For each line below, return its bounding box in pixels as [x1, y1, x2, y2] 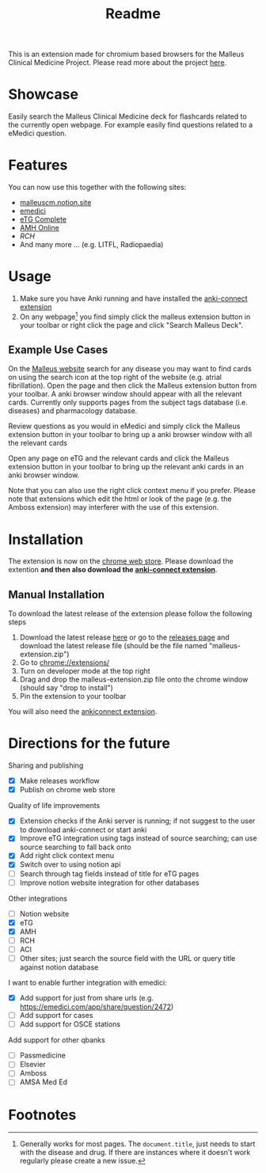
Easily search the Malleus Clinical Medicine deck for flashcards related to [8, 112, 247, 121]
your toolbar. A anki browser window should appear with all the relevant [8, 389, 242, 399]
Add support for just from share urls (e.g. [19, 993, 154, 1003]
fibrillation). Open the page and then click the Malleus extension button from [8, 381, 257, 390]
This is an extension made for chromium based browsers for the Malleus [8, 49, 245, 59]
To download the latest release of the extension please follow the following [8, 609, 253, 618]
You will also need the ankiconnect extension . [8, 707, 158, 716]
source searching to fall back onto [19, 842, 132, 852]
